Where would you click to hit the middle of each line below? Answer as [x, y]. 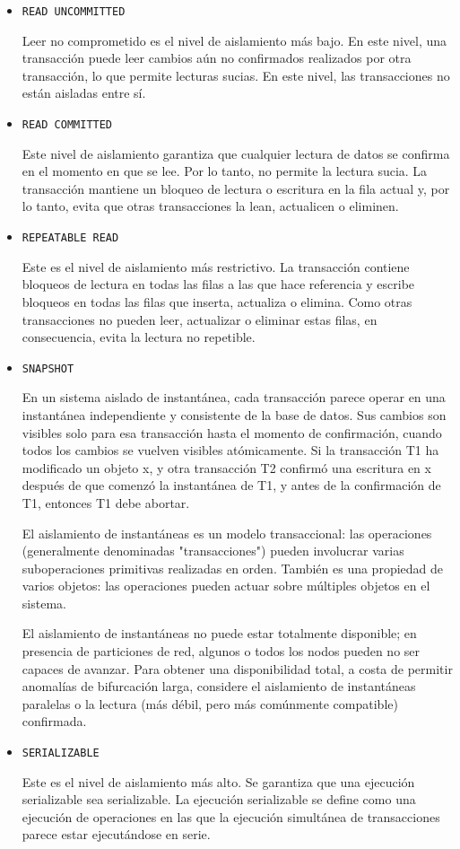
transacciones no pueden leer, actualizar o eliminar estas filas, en [200, 319]
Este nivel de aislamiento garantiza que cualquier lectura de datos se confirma [236, 153]
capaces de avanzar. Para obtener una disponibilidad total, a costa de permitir [237, 668]
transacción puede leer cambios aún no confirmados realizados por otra [217, 58]
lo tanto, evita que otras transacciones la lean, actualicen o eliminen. [210, 206]
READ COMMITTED [67, 125]
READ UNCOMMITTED [74, 12]
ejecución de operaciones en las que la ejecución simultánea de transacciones [231, 816]
